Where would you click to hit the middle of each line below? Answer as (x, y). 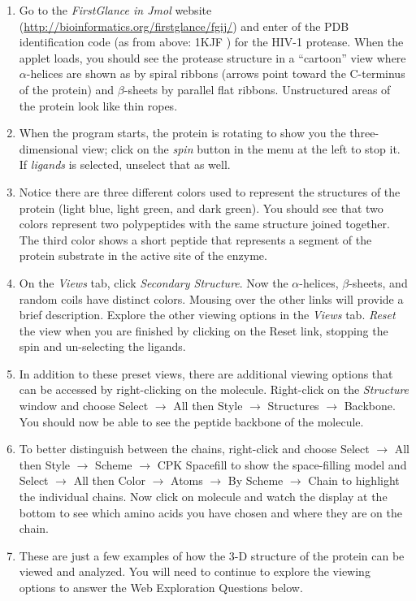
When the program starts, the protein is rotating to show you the (182, 133)
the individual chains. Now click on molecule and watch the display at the (203, 497)
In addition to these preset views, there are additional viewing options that (206, 373)
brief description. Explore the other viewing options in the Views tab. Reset (207, 315)
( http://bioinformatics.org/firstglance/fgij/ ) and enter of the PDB (184, 26)
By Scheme (256, 480)
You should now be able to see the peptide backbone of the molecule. (191, 421)
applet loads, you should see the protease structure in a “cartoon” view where (212, 57)
